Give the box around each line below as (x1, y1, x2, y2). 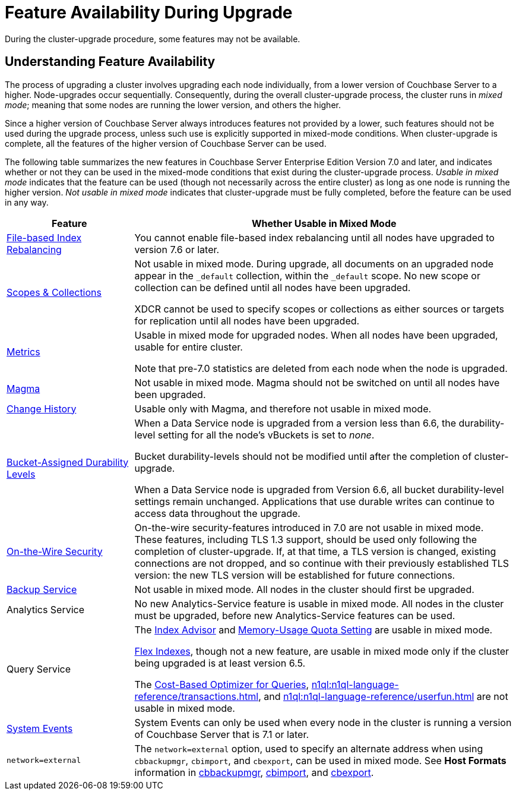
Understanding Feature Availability (5, 54, 216, 70)
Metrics (7, 345, 40, 358)
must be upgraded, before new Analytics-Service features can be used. (134, 609, 455, 622)
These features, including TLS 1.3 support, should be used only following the (134, 533, 477, 545)
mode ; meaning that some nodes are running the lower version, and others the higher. (5, 99, 341, 110)
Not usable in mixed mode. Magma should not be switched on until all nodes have (134, 376, 500, 389)
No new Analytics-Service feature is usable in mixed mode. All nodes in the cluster (134, 597, 504, 610)
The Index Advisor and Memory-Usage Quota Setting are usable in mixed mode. (134, 623, 493, 636)
